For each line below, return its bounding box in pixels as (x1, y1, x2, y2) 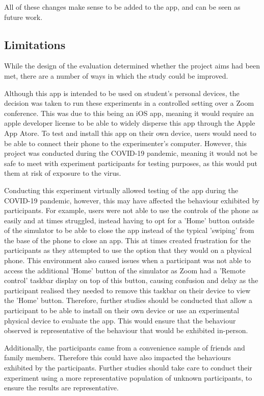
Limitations (4, 36, 66, 52)
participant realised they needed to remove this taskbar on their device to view (4, 285, 251, 295)
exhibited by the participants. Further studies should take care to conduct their (4, 362, 252, 373)
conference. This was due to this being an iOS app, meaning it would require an (4, 107, 254, 118)
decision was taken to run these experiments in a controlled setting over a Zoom (4, 98, 254, 108)
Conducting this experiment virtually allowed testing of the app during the (4, 184, 239, 195)
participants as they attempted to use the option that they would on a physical (4, 245, 252, 255)
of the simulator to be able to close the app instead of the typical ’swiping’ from (4, 225, 254, 236)
